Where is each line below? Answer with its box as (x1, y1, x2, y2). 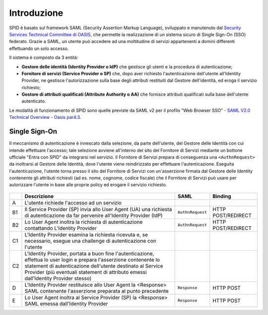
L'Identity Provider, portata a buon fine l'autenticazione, (24, 250, 154, 257)
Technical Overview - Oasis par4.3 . (9, 114, 81, 120)
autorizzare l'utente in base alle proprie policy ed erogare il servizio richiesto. (9, 182, 167, 188)
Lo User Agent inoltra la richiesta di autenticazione (24, 218, 143, 225)
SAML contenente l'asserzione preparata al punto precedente (24, 287, 169, 294)
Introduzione (9, 7, 64, 18)
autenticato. (21, 98, 46, 104)
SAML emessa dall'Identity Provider (24, 300, 108, 307)
